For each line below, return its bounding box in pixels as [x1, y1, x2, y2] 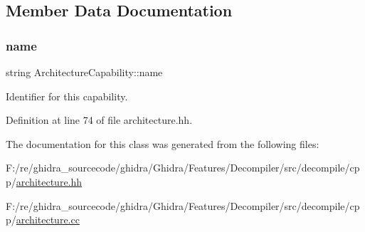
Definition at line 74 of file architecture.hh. [6, 112, 193, 127]
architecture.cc [16, 212, 80, 227]
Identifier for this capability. [6, 88, 128, 103]
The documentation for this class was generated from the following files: [6, 136, 319, 151]
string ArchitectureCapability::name [6, 65, 163, 79]
